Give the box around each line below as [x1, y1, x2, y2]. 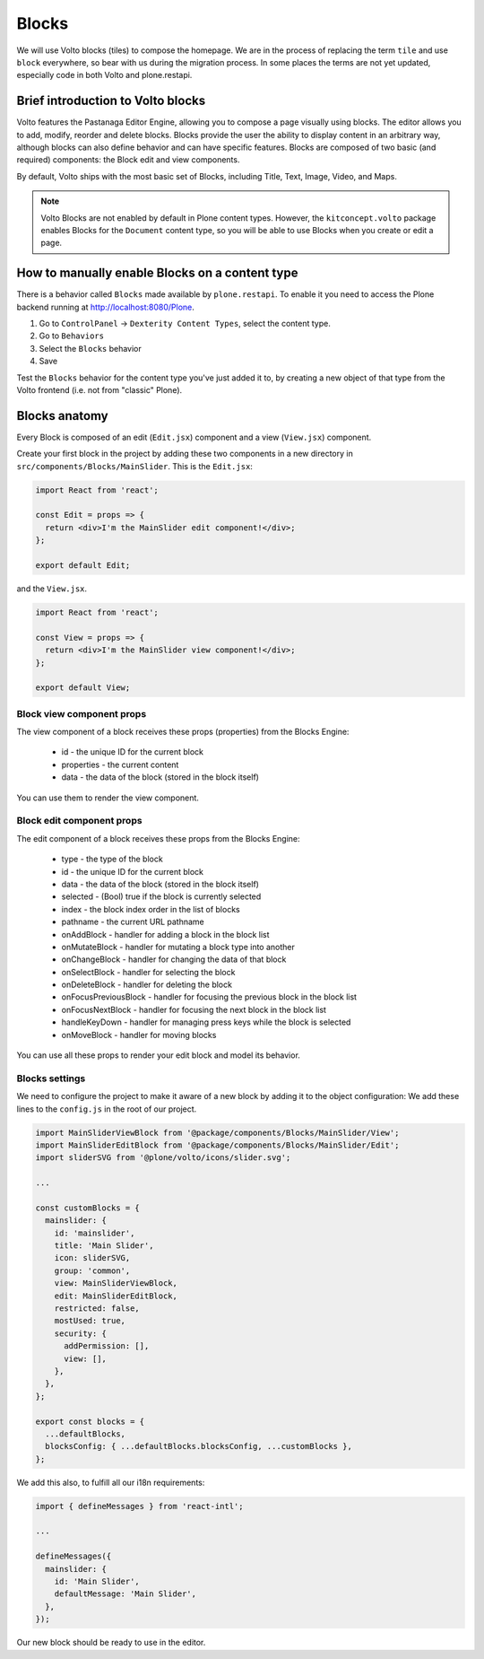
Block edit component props [16, 815, 143, 827]
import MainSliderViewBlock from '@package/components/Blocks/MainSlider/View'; [35, 1127, 400, 1138]
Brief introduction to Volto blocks [16, 93, 206, 109]
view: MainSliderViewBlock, [54, 1279, 178, 1288]
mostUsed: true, [54, 1315, 125, 1326]
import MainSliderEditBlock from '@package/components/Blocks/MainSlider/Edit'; [35, 1139, 400, 1150]
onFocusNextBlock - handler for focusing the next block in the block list [61, 1004, 327, 1015]
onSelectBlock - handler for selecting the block [61, 966, 236, 977]
